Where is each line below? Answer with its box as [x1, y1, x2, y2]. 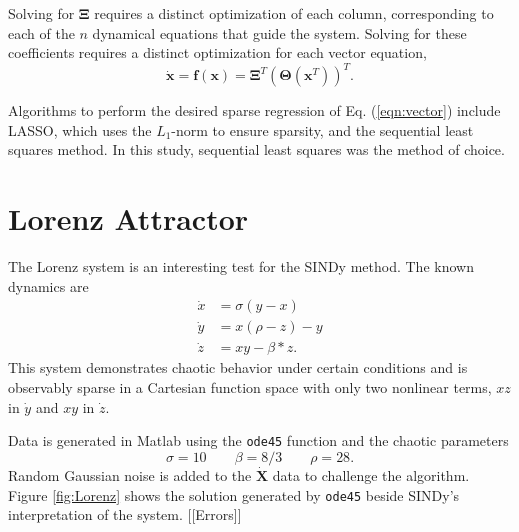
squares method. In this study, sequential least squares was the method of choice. [8, 139, 505, 160]
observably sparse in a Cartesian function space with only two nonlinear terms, [8, 377, 492, 398]
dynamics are [8, 275, 89, 296]
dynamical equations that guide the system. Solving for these [92, 22, 467, 43]
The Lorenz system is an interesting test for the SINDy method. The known [8, 256, 474, 277]
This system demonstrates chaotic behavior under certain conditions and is [8, 357, 468, 378]
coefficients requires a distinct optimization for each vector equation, [8, 42, 427, 63]
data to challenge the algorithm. [272, 464, 470, 485]
